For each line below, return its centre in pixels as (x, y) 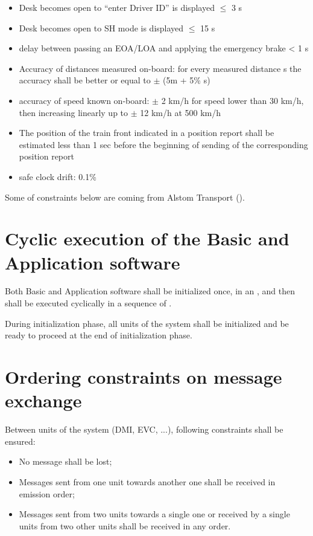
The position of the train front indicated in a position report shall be (147, 133)
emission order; (47, 493)
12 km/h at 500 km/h (181, 112)
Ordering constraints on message (144, 376)
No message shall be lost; (65, 461)
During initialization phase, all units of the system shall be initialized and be (147, 323)
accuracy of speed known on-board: (84, 100)
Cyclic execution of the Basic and (147, 238)
